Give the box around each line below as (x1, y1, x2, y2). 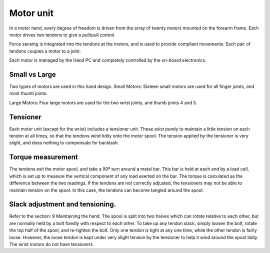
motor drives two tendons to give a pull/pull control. (9, 31, 116, 37)
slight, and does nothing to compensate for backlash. (9, 140, 119, 146)
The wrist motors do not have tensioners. (9, 241, 94, 247)
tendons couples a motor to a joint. (9, 48, 81, 54)
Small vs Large (9, 70, 56, 78)
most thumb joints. (9, 90, 47, 96)
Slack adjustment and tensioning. (9, 200, 116, 208)
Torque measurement (9, 153, 78, 161)
